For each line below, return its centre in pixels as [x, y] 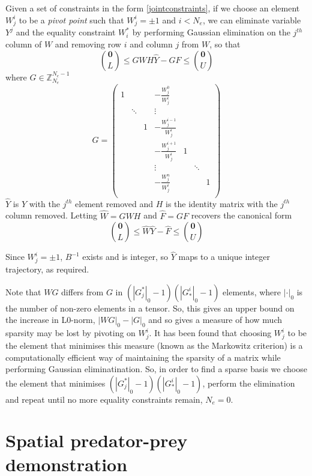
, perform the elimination [249, 383]
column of [24, 44]
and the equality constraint [66, 32]
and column [151, 44]
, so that [225, 44]
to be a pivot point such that [71, 20]
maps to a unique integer [224, 257]
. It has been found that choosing [210, 333]
